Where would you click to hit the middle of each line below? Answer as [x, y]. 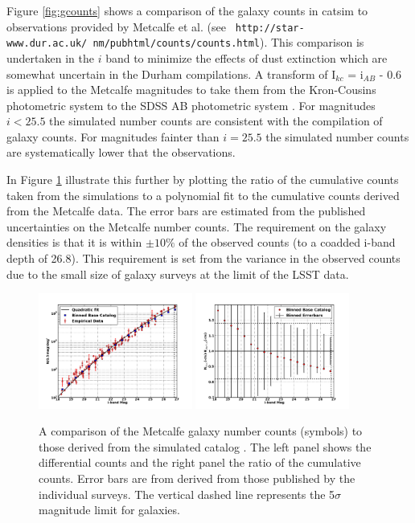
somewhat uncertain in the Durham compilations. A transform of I [171, 74]
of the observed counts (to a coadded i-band [287, 242]
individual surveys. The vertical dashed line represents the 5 [187, 494]
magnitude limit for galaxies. [109, 510]
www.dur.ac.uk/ [47, 44]
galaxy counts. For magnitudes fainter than [113, 136]
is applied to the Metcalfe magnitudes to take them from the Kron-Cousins [191, 90]
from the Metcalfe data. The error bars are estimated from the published [186, 211]
